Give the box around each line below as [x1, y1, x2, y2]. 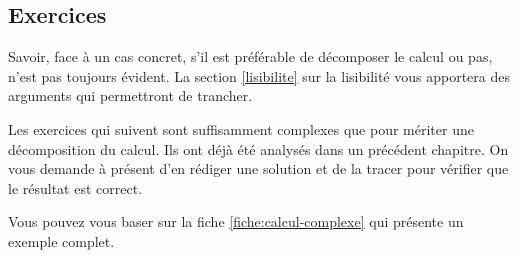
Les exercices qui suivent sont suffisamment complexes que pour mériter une [8, 118, 474, 139]
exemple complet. [8, 230, 115, 251]
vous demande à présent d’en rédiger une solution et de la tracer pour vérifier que [8, 158, 509, 179]
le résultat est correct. [8, 177, 143, 198]
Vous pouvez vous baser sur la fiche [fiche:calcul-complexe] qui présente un [8, 211, 464, 232]
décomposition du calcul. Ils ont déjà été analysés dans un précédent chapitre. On [8, 138, 509, 159]
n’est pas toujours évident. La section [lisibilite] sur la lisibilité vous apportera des [8, 65, 510, 86]
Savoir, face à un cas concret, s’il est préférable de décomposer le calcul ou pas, [8, 46, 493, 67]
